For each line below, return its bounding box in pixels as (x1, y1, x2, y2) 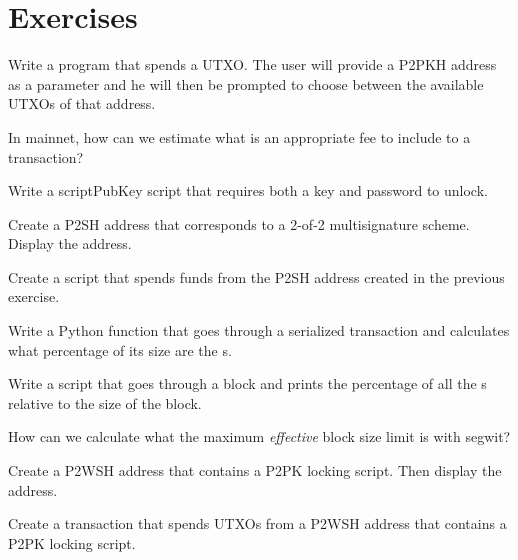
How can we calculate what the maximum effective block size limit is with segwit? (8, 426, 511, 447)
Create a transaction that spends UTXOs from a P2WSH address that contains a (8, 513, 507, 534)
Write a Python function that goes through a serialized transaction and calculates (8, 320, 510, 341)
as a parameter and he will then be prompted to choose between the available (8, 73, 484, 94)
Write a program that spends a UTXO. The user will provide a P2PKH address (8, 54, 497, 75)
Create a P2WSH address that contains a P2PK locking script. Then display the (8, 460, 502, 481)
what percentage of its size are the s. (8, 339, 232, 360)
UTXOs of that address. (8, 93, 156, 114)
